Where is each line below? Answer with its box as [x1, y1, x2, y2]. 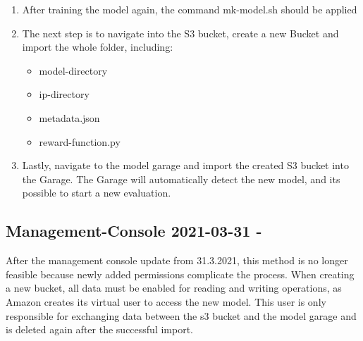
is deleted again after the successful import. [6, 322, 193, 337]
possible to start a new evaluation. [22, 185, 171, 200]
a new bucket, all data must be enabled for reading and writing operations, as [6, 280, 342, 295]
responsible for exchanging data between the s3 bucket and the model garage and [6, 308, 357, 323]
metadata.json [39, 110, 100, 125]
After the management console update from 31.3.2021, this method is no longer [6, 253, 348, 268]
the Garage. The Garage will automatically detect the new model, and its [22, 171, 340, 186]
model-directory [39, 63, 108, 77]
